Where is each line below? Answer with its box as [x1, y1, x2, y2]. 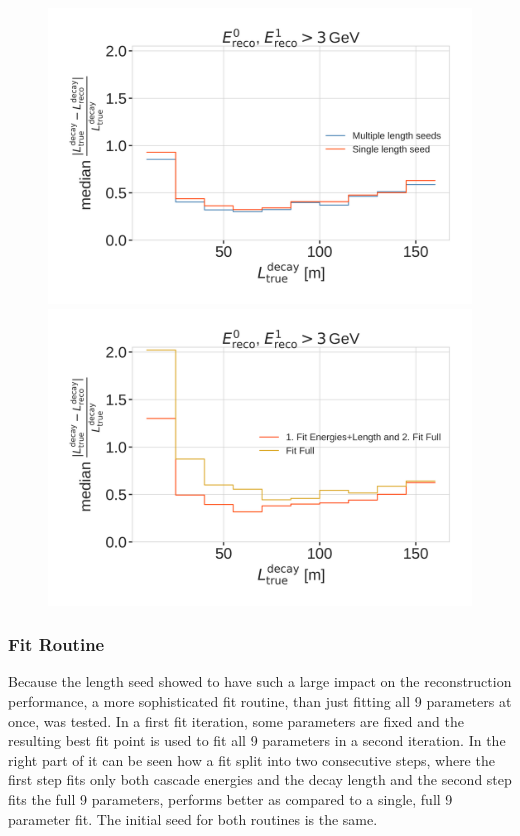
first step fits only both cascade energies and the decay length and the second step [8, 769, 512, 790]
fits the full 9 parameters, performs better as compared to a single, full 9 [8, 788, 453, 809]
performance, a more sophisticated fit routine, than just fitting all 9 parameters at [8, 690, 512, 711]
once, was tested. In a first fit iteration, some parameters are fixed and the [8, 710, 464, 731]
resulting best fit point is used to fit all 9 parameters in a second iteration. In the [8, 730, 506, 751]
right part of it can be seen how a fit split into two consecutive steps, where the [8, 749, 495, 770]
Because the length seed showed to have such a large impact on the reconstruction [8, 671, 512, 692]
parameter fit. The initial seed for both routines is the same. [8, 808, 378, 829]
